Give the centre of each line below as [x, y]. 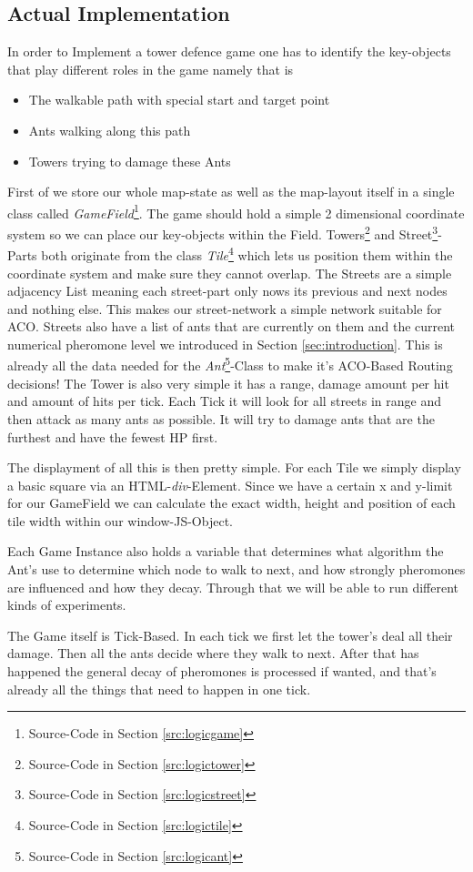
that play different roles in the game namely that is [151, 69]
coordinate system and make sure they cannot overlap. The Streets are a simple [230, 273]
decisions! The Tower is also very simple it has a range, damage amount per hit [228, 383]
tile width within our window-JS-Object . [121, 520]
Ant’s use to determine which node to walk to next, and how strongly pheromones [236, 569]
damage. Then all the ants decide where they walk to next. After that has [213, 653]
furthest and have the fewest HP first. [113, 436]
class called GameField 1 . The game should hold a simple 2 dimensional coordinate [236, 211]
